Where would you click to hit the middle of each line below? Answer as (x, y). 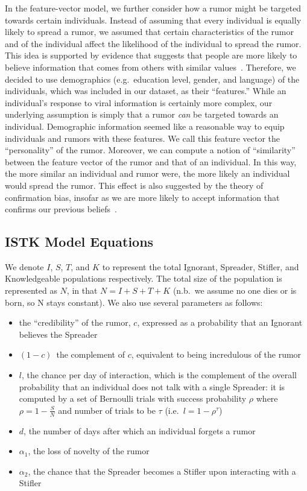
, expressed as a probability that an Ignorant (220, 322)
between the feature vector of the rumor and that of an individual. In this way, (151, 161)
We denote (24, 266)
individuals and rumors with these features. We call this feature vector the (142, 138)
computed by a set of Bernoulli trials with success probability (133, 398)
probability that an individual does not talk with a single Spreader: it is (152, 386)
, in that (82, 290)
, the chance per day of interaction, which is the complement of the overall (159, 375)
